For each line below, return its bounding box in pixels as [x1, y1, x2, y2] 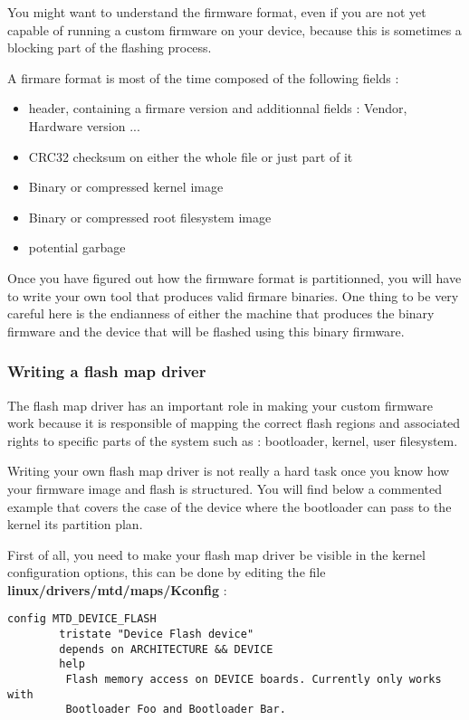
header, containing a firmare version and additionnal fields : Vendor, [28, 99, 407, 118]
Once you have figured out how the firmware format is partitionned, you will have [7, 268, 462, 287]
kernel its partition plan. [7, 515, 143, 534]
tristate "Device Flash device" [59, 628, 254, 641]
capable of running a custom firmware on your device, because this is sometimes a [7, 20, 462, 39]
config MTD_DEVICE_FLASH [7, 612, 157, 626]
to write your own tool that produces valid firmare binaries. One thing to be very [7, 286, 459, 305]
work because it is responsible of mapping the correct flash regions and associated [7, 413, 461, 432]
